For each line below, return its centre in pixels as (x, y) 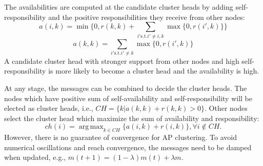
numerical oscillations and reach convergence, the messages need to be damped (128, 147)
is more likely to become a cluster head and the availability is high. (154, 71)
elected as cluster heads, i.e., (49, 108)
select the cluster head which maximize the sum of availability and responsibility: (132, 118)
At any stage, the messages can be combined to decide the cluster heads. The (126, 88)
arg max (91, 127)
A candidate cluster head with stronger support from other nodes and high (122, 61)
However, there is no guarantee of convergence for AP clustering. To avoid (120, 137)
